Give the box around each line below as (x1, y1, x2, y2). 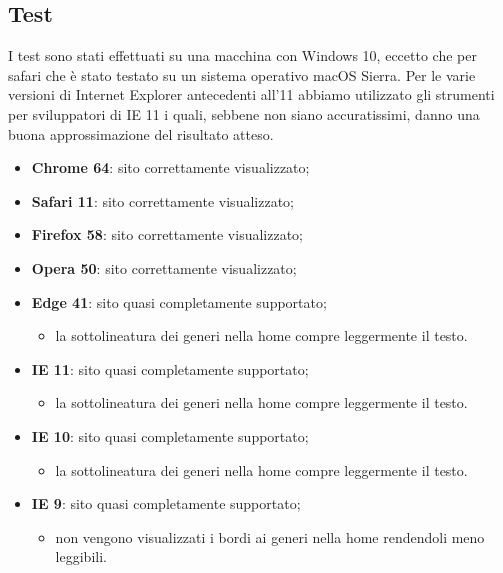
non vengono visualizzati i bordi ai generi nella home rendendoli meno (55, 526, 485, 547)
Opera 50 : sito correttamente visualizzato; (31, 257, 297, 278)
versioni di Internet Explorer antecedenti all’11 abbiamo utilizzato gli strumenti (8, 84, 495, 105)
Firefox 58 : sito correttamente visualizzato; (31, 224, 303, 245)
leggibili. (55, 546, 107, 567)
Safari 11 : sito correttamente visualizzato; (31, 190, 294, 211)
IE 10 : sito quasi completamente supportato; (31, 425, 309, 446)
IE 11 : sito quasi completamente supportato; (31, 358, 309, 379)
